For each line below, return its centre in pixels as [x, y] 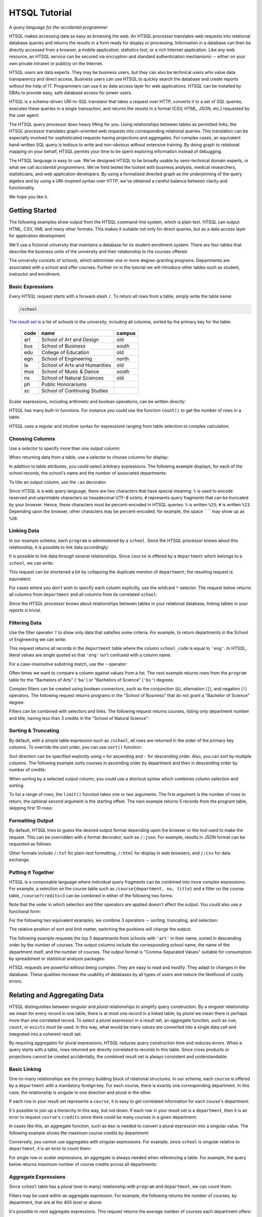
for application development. [38, 236]
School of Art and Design [70, 339]
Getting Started [33, 211]
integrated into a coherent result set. [45, 1034]
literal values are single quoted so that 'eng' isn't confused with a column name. [90, 655]
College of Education [65, 352]
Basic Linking [25, 1069]
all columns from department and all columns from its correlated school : [83, 594]
